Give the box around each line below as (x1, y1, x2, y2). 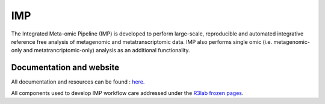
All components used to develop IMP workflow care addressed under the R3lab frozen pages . (11, 89, 244, 96)
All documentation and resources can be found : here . (11, 78, 145, 85)
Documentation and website (11, 63, 120, 73)
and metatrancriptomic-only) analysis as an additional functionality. (23, 47, 190, 54)
